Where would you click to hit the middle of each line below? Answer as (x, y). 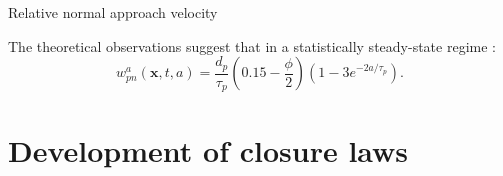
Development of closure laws (208, 150)
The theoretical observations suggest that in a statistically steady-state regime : (252, 45)
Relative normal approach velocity (113, 12)
